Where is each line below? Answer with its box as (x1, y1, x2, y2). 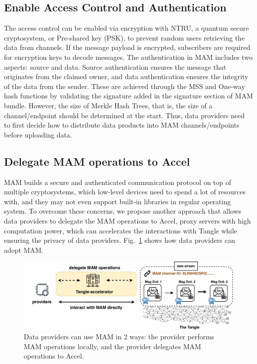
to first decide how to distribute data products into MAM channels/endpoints (4, 120, 240, 130)
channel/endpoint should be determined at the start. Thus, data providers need (4, 110, 245, 120)
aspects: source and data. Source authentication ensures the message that (4, 61, 226, 72)
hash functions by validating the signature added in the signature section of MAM (4, 91, 253, 101)
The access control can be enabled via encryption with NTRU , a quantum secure (4, 23, 249, 33)
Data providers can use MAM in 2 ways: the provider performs (24, 331, 214, 341)
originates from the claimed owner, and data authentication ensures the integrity (4, 71, 249, 82)
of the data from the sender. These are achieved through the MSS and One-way (4, 81, 245, 91)
